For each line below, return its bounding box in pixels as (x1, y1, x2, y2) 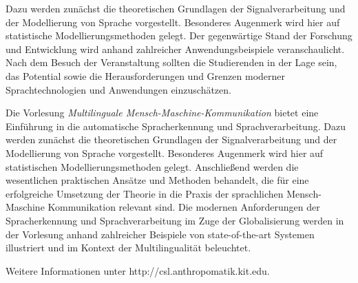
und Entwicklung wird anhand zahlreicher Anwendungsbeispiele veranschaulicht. (6, 41, 345, 56)
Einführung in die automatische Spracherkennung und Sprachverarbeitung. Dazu (6, 118, 346, 133)
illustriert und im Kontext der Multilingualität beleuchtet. (6, 240, 251, 255)
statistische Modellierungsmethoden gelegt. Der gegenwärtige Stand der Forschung (6, 28, 352, 43)
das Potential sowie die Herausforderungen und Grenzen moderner (6, 68, 285, 83)
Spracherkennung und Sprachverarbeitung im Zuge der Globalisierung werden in (6, 213, 344, 227)
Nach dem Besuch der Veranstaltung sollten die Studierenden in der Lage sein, (6, 55, 337, 70)
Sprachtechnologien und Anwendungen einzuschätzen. (6, 82, 231, 96)
